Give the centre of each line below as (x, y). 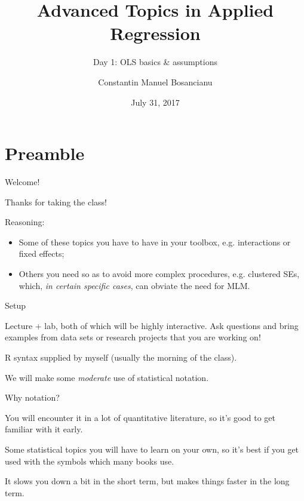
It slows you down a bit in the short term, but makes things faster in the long (147, 481)
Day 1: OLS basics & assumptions (155, 62)
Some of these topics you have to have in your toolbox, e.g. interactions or (155, 242)
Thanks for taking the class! (56, 202)
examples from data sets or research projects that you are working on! (133, 337)
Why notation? (32, 397)
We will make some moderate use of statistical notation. (107, 377)
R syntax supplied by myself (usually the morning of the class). (121, 357)
